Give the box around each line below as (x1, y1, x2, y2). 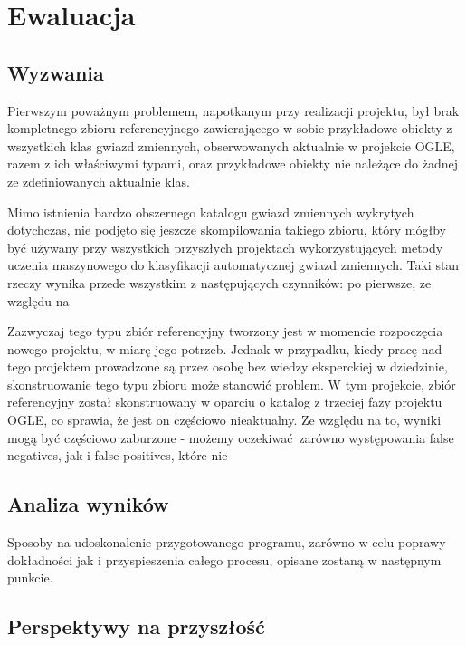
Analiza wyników (7, 490, 169, 518)
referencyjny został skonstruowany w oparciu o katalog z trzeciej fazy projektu (7, 392, 442, 411)
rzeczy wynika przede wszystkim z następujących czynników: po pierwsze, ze (7, 273, 432, 292)
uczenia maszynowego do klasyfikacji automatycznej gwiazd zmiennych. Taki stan (7, 255, 460, 274)
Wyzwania (7, 58, 104, 86)
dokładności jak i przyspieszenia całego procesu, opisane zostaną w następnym (7, 550, 442, 569)
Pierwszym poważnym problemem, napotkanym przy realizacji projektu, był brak (7, 101, 460, 120)
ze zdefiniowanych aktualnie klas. (7, 171, 190, 190)
